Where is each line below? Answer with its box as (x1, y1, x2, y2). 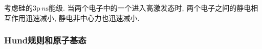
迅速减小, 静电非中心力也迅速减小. (25, 12, 140, 23)
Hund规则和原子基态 (4, 34, 86, 46)
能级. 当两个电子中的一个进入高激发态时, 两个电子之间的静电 (49, 3, 251, 13)
